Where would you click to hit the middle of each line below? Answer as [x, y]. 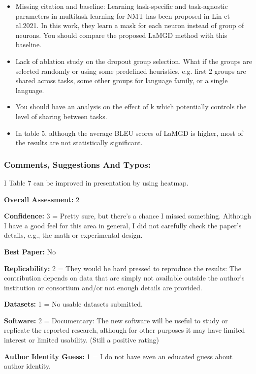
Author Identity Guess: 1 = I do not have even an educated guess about [118, 356]
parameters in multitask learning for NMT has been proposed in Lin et [123, 16]
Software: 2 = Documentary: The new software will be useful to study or [116, 320]
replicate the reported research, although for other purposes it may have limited [125, 330]
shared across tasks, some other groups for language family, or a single [122, 80]
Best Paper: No [30, 251]
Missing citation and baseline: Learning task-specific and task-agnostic [122, 6]
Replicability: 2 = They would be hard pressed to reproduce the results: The [123, 268]
